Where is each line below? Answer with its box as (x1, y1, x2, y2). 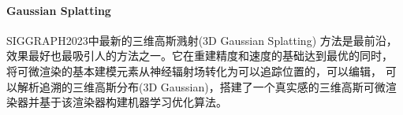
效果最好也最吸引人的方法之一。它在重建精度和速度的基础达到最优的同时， (6, 47, 393, 64)
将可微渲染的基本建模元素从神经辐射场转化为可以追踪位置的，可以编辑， (6, 62, 382, 79)
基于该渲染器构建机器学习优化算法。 (39, 94, 227, 110)
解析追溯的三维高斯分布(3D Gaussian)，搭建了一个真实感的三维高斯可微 (17, 78, 386, 95)
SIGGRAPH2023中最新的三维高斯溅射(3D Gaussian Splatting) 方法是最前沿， (6, 32, 397, 48)
